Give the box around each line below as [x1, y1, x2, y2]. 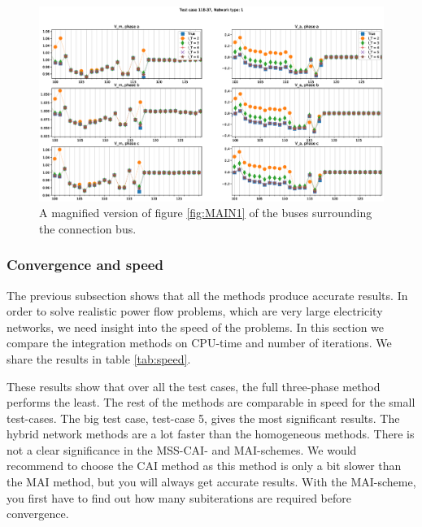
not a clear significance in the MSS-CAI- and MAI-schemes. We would [7, 441, 357, 458]
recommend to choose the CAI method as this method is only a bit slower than [7, 457, 402, 474]
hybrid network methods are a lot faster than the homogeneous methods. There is [7, 425, 415, 442]
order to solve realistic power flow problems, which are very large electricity [7, 303, 383, 320]
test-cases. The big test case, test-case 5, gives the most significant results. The [7, 409, 400, 426]
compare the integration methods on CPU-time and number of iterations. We [7, 334, 392, 351]
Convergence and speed [7, 255, 163, 275]
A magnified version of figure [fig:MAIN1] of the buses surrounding [39, 204, 372, 221]
